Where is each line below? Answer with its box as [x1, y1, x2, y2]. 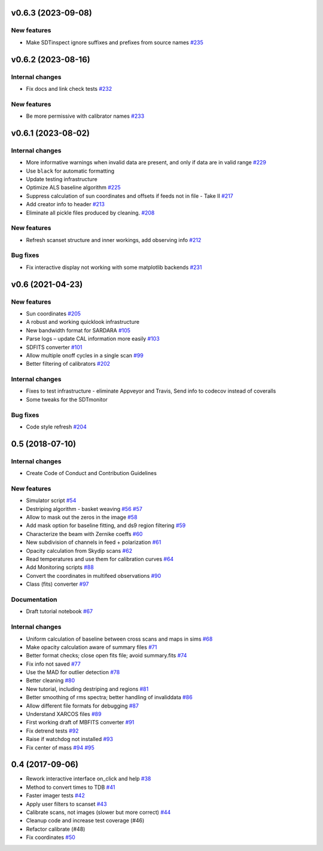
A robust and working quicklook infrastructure [26, 319, 140, 326]
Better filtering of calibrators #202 [26, 360, 111, 368]
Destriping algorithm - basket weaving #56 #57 [26, 505, 143, 512]
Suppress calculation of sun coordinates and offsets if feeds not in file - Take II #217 [26, 192, 233, 200]
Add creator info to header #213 [26, 201, 105, 208]
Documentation [11, 595, 57, 604]
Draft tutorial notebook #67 [26, 608, 93, 615]
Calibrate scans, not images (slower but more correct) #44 [26, 809, 171, 816]
